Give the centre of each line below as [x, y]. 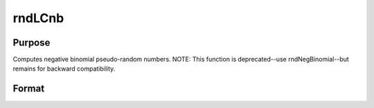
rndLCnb [38, 18]
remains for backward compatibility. [64, 69]
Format [29, 89]
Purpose [32, 43]
